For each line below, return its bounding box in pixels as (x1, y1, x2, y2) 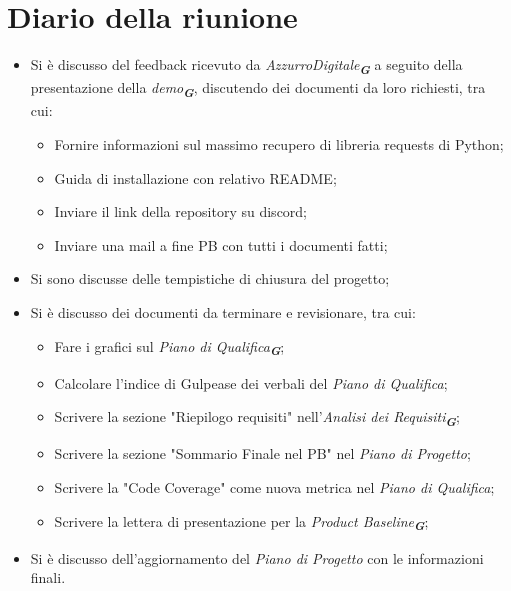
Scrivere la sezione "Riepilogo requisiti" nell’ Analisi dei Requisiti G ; (54, 406, 460, 431)
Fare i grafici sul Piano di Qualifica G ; (54, 335, 285, 360)
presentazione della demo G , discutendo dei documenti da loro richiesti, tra (30, 77, 486, 102)
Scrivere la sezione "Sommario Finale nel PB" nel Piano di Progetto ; (54, 443, 471, 464)
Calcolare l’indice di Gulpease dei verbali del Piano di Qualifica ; (54, 372, 448, 393)
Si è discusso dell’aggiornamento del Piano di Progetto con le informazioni (30, 547, 484, 568)
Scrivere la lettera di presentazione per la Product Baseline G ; (54, 510, 429, 535)
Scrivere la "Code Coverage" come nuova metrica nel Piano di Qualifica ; (54, 476, 495, 497)
